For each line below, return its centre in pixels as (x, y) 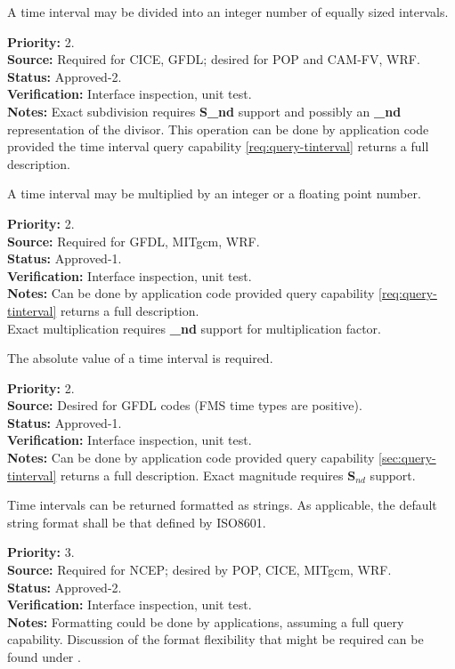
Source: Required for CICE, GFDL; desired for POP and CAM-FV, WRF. (214, 59)
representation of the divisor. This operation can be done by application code (218, 129)
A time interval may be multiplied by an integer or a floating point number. (214, 193)
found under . (44, 657)
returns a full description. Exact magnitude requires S (208, 475)
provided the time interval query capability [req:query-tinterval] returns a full (218, 146)
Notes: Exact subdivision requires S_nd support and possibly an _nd (204, 111)
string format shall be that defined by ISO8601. (137, 522)
